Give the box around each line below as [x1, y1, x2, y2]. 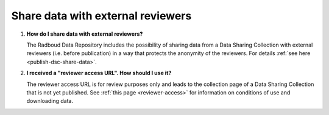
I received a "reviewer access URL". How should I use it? [26, 70, 172, 77]
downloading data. [26, 97, 73, 105]
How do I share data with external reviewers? [26, 30, 143, 38]
